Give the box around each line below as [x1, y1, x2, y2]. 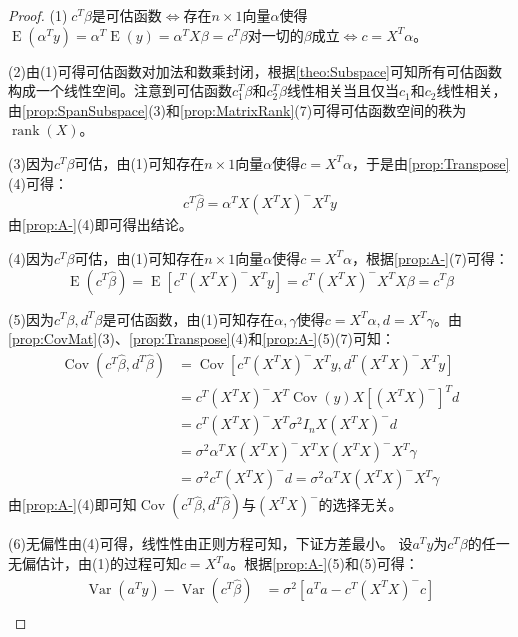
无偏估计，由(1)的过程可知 [8, 553, 180, 573]
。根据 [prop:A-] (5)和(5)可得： [230, 553, 419, 573]
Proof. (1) [8, 5, 68, 25]
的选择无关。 [318, 494, 403, 515]
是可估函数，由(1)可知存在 [102, 308, 275, 329]
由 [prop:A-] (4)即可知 [8, 494, 137, 515]
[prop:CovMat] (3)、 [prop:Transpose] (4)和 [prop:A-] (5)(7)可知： [8, 328, 396, 349]
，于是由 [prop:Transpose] [352, 152, 510, 173]
